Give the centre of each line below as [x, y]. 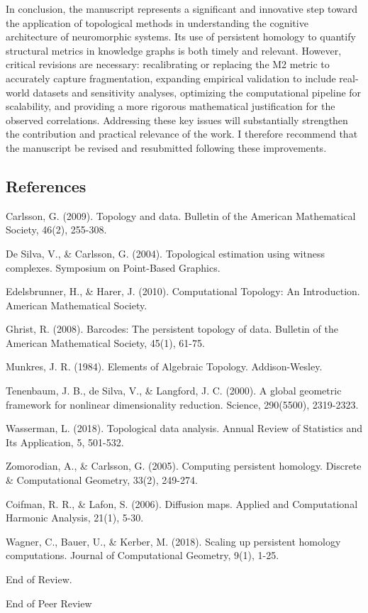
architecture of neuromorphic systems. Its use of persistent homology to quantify [181, 37]
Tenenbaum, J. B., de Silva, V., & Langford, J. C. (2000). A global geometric [174, 391]
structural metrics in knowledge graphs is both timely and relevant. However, [174, 50]
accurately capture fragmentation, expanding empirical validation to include [171, 78]
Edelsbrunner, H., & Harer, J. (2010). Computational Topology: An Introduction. [183, 291]
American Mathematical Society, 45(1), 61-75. [105, 342]
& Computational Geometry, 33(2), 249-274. [102, 480]
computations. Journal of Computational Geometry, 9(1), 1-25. [143, 555]
